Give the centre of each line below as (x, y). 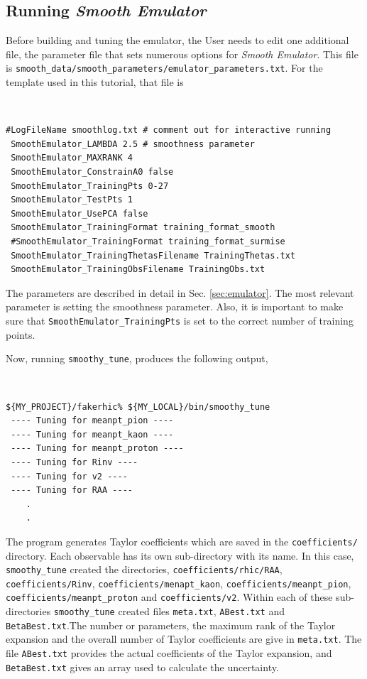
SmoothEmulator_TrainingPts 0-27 (90, 186)
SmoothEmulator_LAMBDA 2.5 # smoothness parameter (133, 144)
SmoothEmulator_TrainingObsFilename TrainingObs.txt (138, 270)
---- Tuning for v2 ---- (69, 476)
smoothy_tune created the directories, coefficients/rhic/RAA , (144, 569)
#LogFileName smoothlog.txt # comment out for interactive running (169, 130)
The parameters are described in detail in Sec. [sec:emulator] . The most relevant (180, 292)
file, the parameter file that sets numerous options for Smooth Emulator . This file (182, 54)
